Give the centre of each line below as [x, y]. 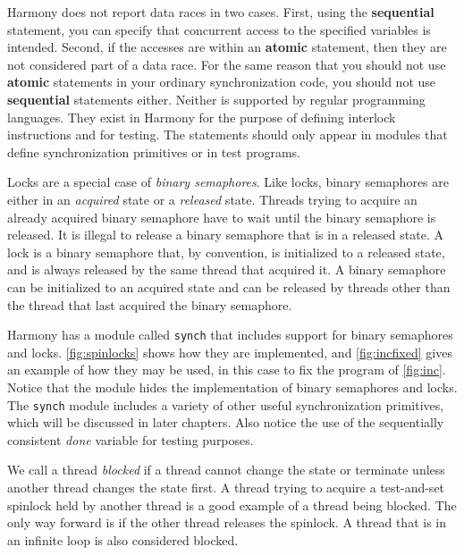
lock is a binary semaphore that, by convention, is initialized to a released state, [226, 252]
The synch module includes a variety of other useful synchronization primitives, [226, 404]
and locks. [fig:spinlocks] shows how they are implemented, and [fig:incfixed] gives [230, 352]
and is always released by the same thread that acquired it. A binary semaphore [227, 269]
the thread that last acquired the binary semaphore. [150, 304]
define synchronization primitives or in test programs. [154, 151]
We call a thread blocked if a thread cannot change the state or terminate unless [226, 470]
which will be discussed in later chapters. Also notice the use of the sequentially [226, 422]
